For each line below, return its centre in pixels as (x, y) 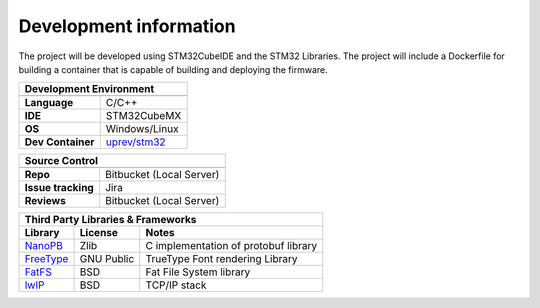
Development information (127, 26)
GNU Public (107, 259)
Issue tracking (59, 188)
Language (49, 103)
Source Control (61, 161)
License (99, 233)
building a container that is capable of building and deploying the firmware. (173, 69)
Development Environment (89, 89)
